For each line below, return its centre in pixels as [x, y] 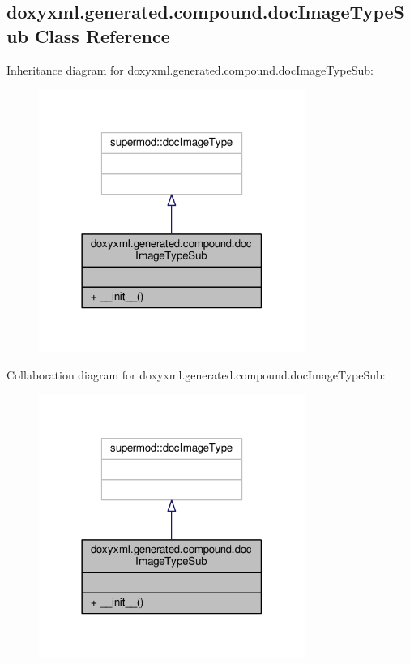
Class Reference [102, 35]
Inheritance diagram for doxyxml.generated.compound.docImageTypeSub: [190, 69]
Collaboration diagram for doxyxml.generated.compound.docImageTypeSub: [196, 374]
